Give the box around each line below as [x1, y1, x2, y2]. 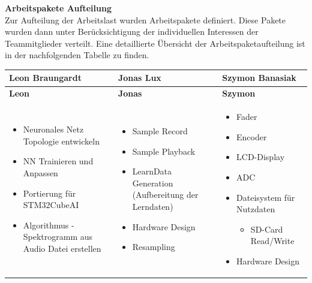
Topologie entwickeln [23, 134, 100, 147]
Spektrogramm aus [23, 230, 93, 243]
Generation [132, 176, 173, 189]
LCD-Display [236, 150, 285, 163]
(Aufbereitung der [132, 188, 199, 201]
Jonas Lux [118, 71, 161, 84]
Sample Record [132, 124, 188, 137]
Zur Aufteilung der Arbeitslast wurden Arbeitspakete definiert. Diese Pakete [5, 13, 286, 26]
